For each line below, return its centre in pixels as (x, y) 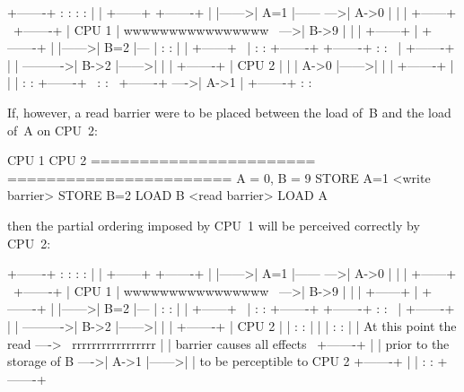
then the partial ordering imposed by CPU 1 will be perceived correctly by (214, 225)
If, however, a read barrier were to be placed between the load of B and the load (229, 112)
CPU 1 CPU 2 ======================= (162, 160)
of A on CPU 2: (53, 130)
